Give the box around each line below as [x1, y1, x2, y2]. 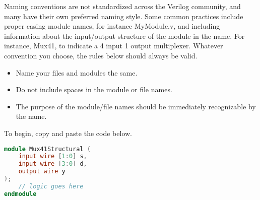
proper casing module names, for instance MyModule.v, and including [4, 21, 220, 31]
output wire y [18, 168, 66, 175]
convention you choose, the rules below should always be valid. [4, 50, 198, 60]
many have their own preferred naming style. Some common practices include [4, 11, 243, 21]
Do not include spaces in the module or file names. [16, 84, 172, 95]
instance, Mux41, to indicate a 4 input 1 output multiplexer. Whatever [4, 40, 223, 51]
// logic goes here [18, 182, 84, 190]
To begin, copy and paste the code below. [4, 127, 133, 138]
